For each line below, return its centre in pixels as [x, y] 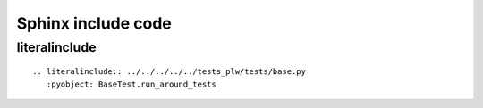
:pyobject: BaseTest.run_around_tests [131, 84]
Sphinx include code [94, 23]
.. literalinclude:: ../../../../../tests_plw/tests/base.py [169, 72]
